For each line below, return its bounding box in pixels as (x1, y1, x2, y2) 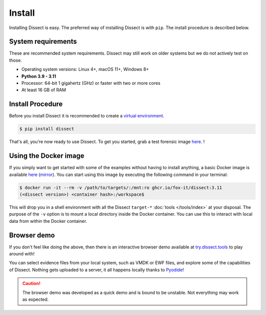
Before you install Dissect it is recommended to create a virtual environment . (9, 113, 165, 119)
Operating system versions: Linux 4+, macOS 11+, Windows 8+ (21, 67, 149, 72)
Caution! (22, 280, 41, 286)
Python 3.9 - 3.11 (21, 73, 56, 79)
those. (9, 57, 22, 63)
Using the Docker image (9, 152, 85, 160)
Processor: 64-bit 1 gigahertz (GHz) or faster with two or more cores (21, 80, 161, 86)
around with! (9, 251, 35, 257)
